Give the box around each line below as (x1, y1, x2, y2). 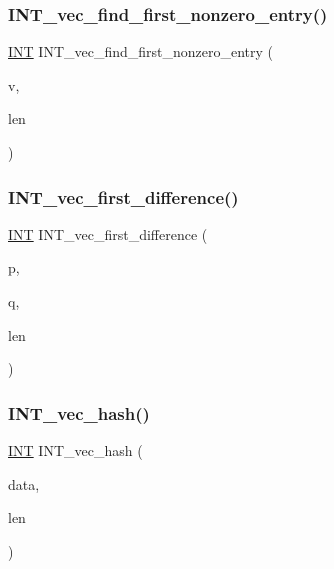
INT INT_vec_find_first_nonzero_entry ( (8, 41, 274, 62)
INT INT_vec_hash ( (8, 440, 143, 460)
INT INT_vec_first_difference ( (8, 223, 208, 244)
